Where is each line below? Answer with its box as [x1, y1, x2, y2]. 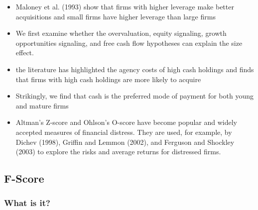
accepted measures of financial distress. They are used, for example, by [15, 126, 232, 137]
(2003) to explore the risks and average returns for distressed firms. [15, 146, 221, 157]
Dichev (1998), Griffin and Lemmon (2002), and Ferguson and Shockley [15, 136, 235, 147]
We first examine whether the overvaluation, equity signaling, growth [15, 28, 227, 38]
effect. [15, 47, 34, 58]
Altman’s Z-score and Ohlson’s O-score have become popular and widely [15, 117, 238, 127]
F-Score [4, 171, 44, 186]
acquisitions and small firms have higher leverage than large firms [15, 11, 216, 21]
